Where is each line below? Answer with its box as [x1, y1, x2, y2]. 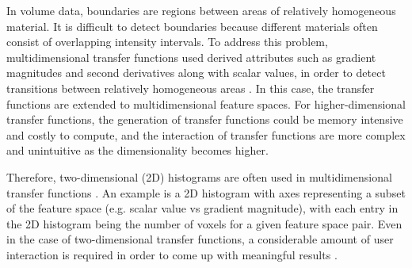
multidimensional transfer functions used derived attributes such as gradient [6, 48, 376, 65]
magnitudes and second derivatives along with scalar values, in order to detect [6, 64, 386, 81]
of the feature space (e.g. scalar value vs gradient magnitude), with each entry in [6, 200, 399, 216]
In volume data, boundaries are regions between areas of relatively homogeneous [6, 2, 396, 18]
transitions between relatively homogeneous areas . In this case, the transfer [6, 79, 375, 96]
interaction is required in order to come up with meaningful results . [6, 246, 338, 262]
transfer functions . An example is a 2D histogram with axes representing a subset [6, 184, 406, 201]
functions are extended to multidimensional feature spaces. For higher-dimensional [6, 95, 406, 112]
